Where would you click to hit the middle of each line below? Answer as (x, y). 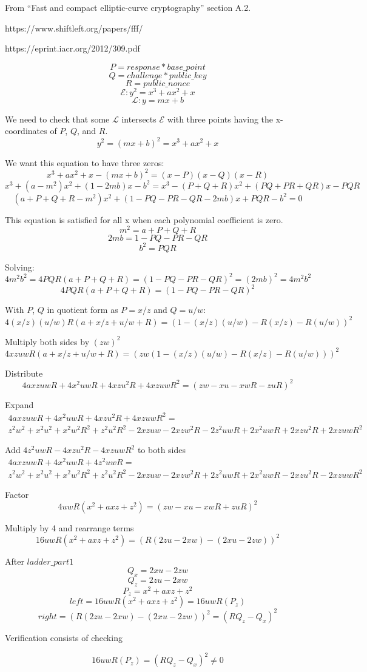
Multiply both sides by (47, 341)
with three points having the (220, 119)
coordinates (26, 131)
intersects (139, 119)
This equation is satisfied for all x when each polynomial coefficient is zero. (144, 219)
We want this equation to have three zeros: (85, 162)
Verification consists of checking (64, 637)
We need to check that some (57, 119)
